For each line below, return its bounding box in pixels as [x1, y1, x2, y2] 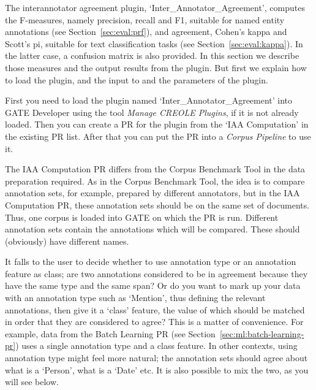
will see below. [5, 375, 59, 388]
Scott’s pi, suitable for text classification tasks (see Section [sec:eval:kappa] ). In [5, 37, 303, 50]
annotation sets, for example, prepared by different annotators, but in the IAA [5, 186, 300, 199]
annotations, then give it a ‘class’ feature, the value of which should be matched [5, 303, 305, 316]
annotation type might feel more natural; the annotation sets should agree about [5, 351, 308, 364]
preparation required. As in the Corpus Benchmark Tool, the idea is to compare [5, 174, 305, 187]
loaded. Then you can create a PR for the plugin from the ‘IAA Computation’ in [5, 118, 309, 131]
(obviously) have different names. [5, 234, 129, 247]
